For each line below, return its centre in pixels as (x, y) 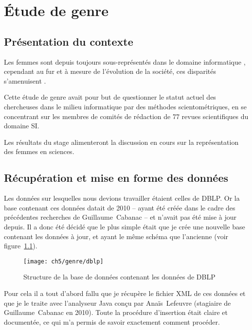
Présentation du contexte (69, 41)
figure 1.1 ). (21, 246)
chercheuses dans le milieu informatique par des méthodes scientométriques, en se (125, 106)
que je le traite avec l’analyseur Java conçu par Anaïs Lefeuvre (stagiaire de (117, 303)
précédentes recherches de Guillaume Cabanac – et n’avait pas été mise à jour (120, 217)
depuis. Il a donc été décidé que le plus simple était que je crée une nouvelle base (125, 226)
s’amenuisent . (25, 80)
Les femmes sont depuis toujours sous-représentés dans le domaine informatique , (125, 61)
